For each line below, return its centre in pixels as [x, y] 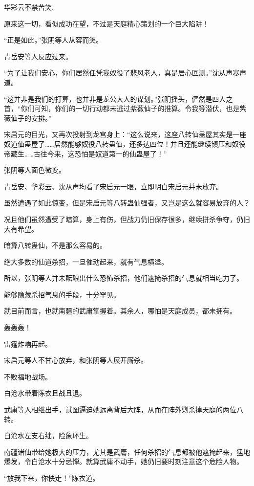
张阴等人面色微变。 [35, 170]
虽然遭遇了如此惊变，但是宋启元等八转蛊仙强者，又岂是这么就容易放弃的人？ [127, 203]
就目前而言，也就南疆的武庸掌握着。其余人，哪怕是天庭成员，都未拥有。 [120, 311]
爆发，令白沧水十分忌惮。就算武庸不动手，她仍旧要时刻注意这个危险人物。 [124, 461]
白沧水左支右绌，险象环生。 [48, 435]
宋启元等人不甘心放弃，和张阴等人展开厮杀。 [76, 360]
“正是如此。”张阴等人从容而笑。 [53, 40]
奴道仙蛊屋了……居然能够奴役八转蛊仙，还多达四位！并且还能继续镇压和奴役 [125, 144]
